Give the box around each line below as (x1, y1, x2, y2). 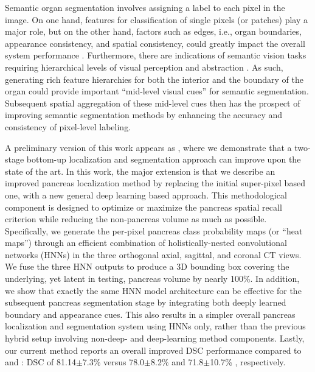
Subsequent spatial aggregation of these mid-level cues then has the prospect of (5, 96, 300, 109)
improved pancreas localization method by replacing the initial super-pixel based (5, 177, 305, 189)
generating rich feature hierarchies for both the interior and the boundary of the (5, 72, 303, 85)
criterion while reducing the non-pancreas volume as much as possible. (5, 212, 267, 225)
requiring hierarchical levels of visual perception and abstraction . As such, (5, 60, 283, 73)
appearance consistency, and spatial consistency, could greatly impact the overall (5, 37, 306, 49)
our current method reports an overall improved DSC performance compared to (5, 343, 302, 356)
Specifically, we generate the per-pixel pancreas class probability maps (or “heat (5, 224, 303, 237)
